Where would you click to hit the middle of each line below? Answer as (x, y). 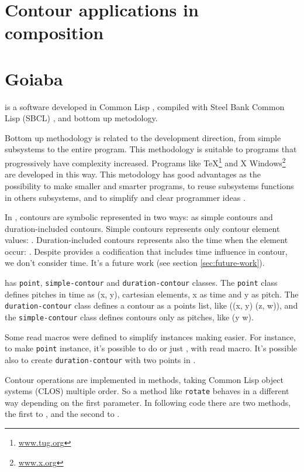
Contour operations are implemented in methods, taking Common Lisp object (144, 379)
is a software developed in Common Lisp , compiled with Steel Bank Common (145, 106)
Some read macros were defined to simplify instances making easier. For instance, (150, 336)
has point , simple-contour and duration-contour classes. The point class (141, 283)
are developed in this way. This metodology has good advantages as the (133, 174)
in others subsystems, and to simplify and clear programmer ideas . (125, 197)
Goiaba (34, 78)
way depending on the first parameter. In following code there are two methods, (148, 402)
